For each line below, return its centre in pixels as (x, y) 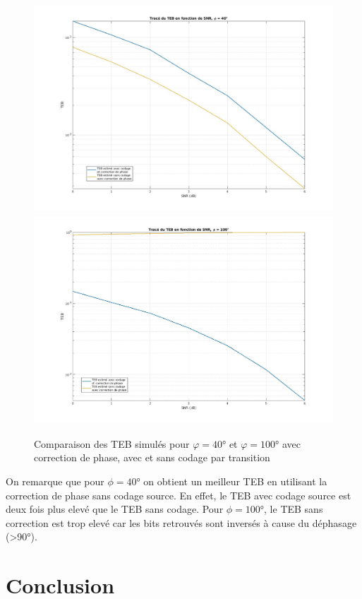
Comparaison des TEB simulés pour (112, 443)
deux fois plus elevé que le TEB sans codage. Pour (115, 509)
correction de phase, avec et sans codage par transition (152, 457)
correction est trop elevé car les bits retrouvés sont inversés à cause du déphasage (181, 522)
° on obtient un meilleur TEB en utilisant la (232, 481)
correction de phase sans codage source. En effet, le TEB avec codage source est (179, 495)
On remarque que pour (55, 481)
